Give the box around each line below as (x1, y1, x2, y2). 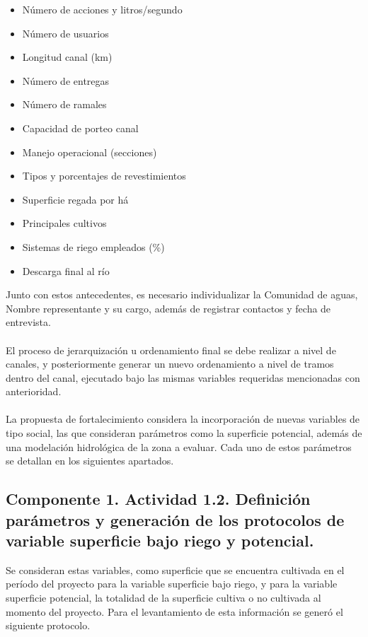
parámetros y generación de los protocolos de (6, 508, 345, 530)
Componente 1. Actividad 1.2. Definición (6, 488, 311, 510)
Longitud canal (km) (22, 49, 113, 64)
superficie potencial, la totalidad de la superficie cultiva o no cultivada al (6, 590, 321, 605)
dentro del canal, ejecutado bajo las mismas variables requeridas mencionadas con (6, 370, 360, 385)
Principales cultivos (22, 216, 107, 230)
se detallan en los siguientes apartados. (6, 453, 174, 468)
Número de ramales (22, 97, 107, 112)
